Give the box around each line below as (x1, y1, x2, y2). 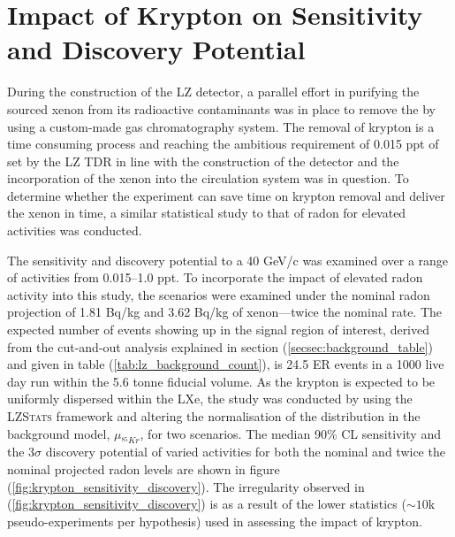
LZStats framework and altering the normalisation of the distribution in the (7, 407, 421, 425)
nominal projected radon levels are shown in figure (7, 459, 280, 478)
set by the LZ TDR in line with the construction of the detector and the (7, 151, 399, 170)
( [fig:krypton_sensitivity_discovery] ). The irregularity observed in (7, 477, 365, 495)
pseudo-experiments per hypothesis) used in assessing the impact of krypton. (7, 511, 422, 530)
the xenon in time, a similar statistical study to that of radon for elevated (7, 203, 406, 222)
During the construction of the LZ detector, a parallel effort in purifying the (7, 82, 420, 101)
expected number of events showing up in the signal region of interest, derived (7, 320, 430, 339)
